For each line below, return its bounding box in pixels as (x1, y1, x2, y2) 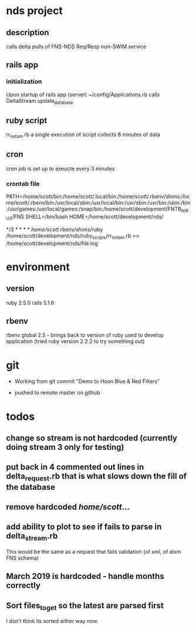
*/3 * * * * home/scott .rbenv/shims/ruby (6, 226, 103, 233)
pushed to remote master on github (14, 389, 100, 397)
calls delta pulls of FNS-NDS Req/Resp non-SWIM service (6, 43, 147, 50)
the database (6, 482, 56, 492)
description (6, 28, 49, 38)
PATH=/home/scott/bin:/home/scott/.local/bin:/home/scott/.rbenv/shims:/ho (6, 193, 190, 200)
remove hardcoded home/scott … (6, 502, 130, 512)
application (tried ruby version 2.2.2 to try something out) (6, 338, 145, 345)
